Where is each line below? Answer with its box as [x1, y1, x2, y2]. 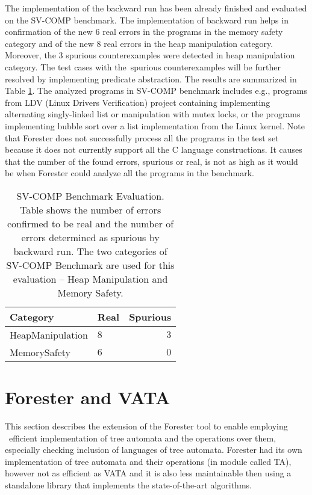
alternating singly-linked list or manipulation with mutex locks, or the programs [5, 108, 301, 120]
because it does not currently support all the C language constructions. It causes [5, 143, 302, 156]
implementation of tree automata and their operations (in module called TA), [5, 455, 292, 467]
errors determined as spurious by [21, 230, 160, 244]
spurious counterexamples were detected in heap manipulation [66, 49, 295, 61]
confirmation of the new [5, 25, 93, 38]
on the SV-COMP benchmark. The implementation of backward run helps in [5, 13, 289, 26]
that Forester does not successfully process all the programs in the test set [5, 131, 279, 144]
